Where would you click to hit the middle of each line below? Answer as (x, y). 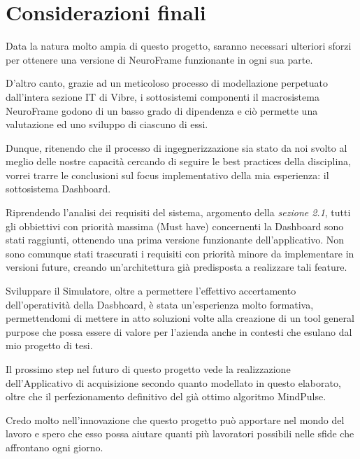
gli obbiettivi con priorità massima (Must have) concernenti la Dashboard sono (175, 226)
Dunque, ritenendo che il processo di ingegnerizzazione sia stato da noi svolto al (177, 147)
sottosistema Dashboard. (58, 189)
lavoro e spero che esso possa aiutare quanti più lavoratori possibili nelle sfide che (180, 433)
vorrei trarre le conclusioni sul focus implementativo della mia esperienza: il (167, 175)
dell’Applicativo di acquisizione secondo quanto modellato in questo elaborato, (173, 382)
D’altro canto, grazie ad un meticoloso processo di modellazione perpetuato (167, 83)
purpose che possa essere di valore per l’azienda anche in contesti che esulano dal (179, 331)
